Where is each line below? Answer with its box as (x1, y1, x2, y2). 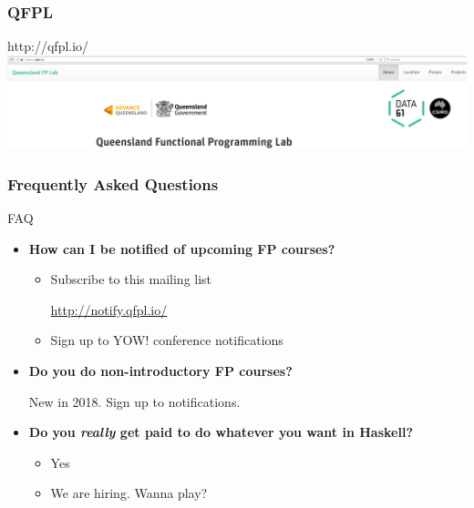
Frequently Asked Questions (7, 172, 219, 195)
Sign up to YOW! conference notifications (50, 330, 283, 350)
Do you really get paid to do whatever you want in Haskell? (28, 422, 413, 442)
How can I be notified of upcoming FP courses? (28, 239, 335, 258)
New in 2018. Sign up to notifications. (28, 391, 241, 411)
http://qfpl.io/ (7, 36, 89, 56)
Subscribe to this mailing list (50, 269, 212, 289)
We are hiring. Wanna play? (50, 483, 208, 503)
